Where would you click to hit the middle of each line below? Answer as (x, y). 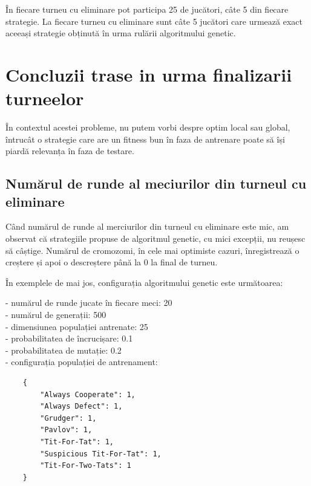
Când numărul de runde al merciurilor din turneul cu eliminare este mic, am (147, 226)
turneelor (45, 98)
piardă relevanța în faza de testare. (70, 151)
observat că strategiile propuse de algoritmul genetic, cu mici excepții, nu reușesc (155, 238)
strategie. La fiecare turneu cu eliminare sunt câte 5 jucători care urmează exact (154, 21)
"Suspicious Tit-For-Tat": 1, (101, 454)
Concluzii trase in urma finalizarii (149, 74)
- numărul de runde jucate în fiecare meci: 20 (89, 303)
